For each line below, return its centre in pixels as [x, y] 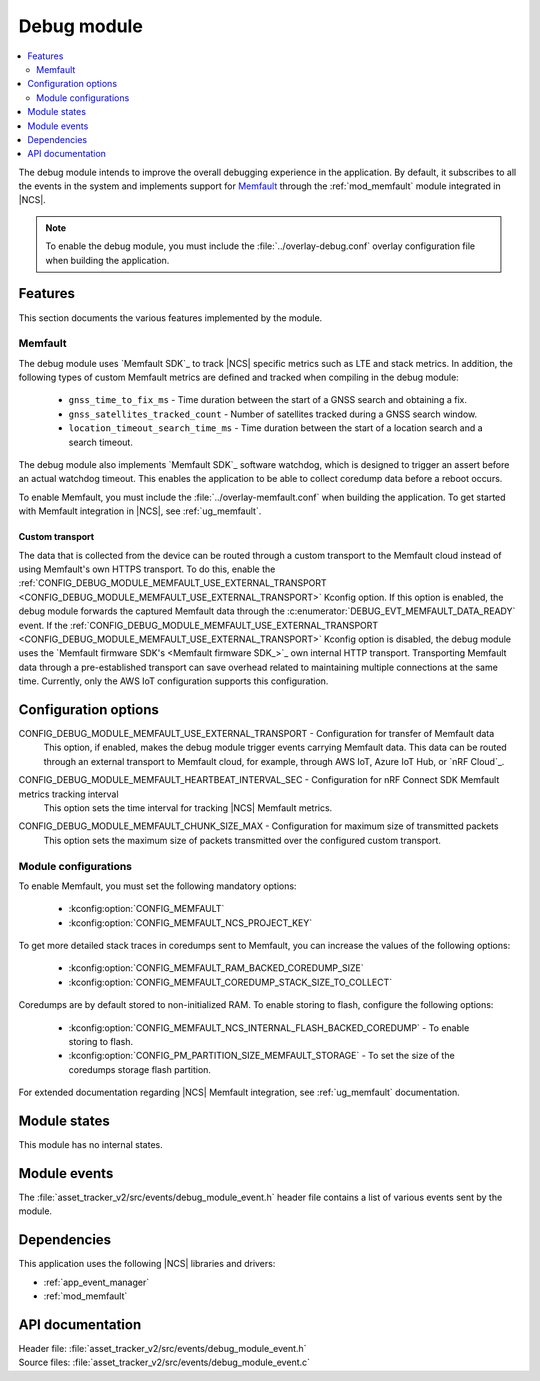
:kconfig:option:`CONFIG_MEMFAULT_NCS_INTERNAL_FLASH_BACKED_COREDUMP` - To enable [269, 1027]
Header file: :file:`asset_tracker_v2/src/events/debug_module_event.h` [162, 1348]
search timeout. [101, 442]
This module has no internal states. [91, 1145]
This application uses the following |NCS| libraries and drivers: [147, 1264]
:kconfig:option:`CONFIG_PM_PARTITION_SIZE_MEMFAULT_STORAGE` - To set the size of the [261, 1056]
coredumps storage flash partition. [140, 1069]
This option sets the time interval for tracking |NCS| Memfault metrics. [188, 807]
